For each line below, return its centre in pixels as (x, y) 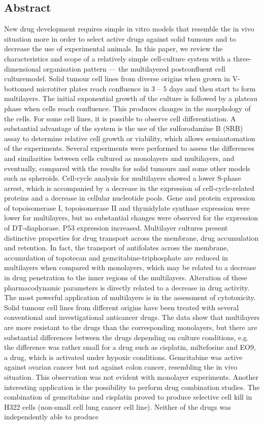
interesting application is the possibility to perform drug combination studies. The (132, 387)
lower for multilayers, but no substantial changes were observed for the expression (131, 218)
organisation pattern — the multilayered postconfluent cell (134, 68)
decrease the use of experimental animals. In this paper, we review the (113, 48)
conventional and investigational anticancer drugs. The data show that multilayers (132, 317)
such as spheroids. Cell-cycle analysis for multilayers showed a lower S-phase (123, 178)
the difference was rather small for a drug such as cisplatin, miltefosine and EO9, (130, 347)
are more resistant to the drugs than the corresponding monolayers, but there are (131, 327)
